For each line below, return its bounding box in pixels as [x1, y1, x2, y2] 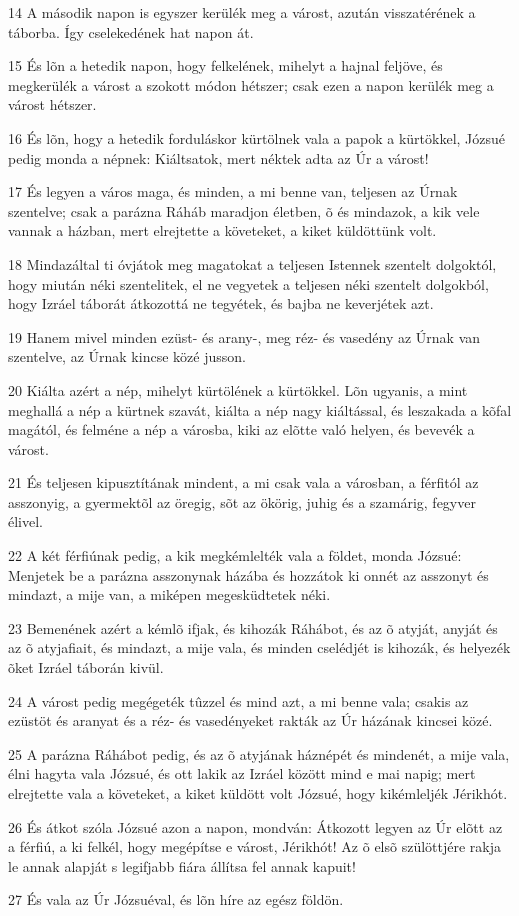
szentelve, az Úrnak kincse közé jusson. [8, 346, 246, 367]
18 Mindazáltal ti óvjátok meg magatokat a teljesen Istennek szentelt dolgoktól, [8, 253, 497, 274]
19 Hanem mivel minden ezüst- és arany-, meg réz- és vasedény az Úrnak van [8, 326, 481, 347]
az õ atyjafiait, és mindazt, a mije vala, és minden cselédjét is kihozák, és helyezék [8, 637, 511, 658]
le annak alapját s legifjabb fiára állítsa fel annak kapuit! [8, 855, 356, 876]
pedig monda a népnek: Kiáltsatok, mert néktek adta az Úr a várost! [8, 147, 429, 168]
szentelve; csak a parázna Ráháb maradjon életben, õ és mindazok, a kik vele [8, 200, 480, 221]
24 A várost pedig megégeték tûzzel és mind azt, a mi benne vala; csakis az [8, 690, 469, 711]
